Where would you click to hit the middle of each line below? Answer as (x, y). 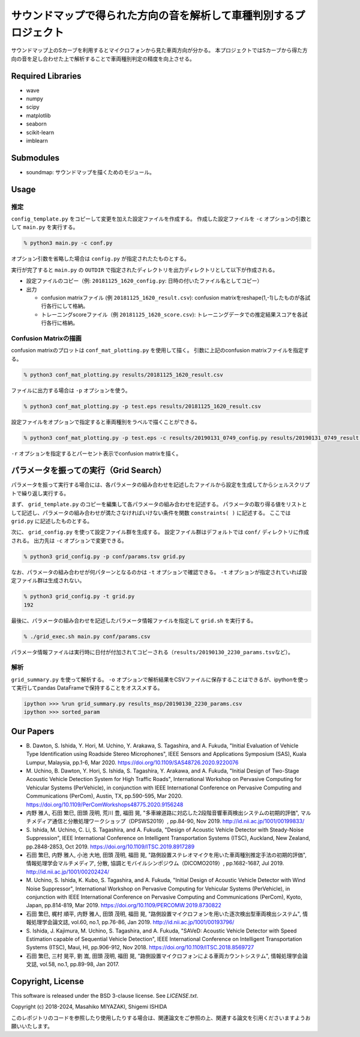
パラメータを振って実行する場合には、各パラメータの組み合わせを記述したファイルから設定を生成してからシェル (150, 485)
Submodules (35, 158)
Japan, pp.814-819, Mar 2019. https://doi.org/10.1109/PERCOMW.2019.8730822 (124, 905)
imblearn (37, 141)
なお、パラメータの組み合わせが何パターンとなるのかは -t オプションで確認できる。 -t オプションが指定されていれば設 (159, 572)
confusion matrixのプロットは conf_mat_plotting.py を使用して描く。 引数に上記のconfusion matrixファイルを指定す (160, 350)
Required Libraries (46, 76)
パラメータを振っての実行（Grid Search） (88, 471)
